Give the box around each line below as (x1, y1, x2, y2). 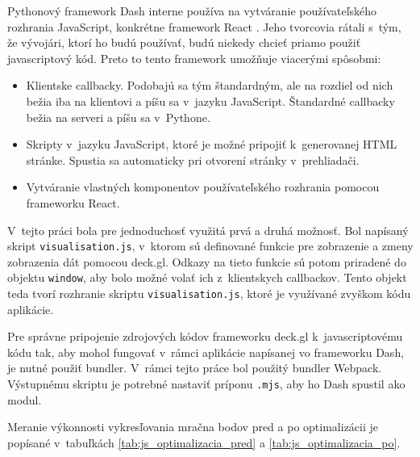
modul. (7, 391, 42, 408)
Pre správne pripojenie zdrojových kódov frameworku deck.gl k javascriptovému (7, 328, 403, 345)
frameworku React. (26, 194, 120, 211)
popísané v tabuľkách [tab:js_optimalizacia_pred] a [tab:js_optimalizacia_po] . (7, 434, 401, 451)
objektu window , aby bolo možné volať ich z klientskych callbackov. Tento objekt (7, 269, 407, 286)
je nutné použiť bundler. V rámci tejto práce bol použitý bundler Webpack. (7, 359, 382, 376)
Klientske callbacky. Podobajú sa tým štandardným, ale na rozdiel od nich (26, 77, 393, 94)
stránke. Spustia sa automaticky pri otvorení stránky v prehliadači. (26, 151, 360, 168)
